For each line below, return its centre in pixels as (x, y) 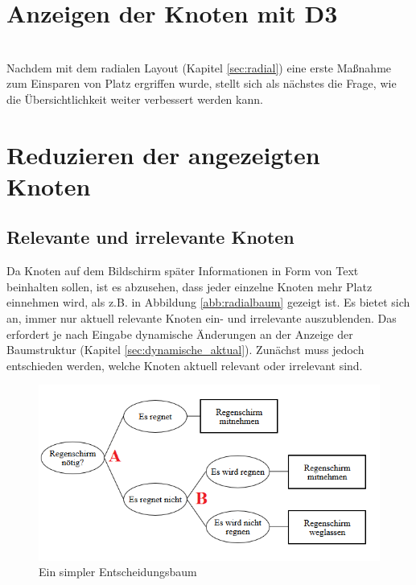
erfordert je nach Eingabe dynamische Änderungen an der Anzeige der (180, 334)
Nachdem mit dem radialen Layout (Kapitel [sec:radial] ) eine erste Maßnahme (199, 67)
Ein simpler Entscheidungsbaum (118, 572)
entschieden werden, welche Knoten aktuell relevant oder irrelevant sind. (185, 365)
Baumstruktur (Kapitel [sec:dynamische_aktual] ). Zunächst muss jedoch (185, 350)
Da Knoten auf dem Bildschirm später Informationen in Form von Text (183, 271)
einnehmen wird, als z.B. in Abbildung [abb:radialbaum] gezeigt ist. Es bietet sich (208, 302)
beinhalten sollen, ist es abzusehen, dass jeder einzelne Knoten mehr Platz (189, 286)
